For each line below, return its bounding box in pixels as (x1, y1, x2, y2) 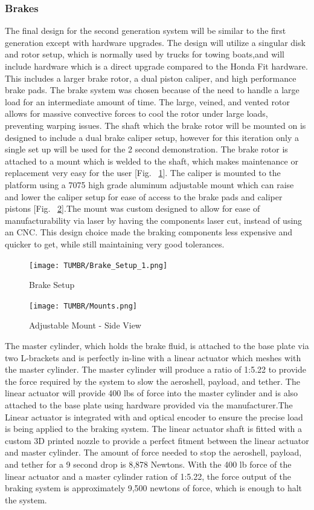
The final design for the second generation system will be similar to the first (5, 24, 286, 37)
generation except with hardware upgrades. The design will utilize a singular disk (5, 36, 306, 48)
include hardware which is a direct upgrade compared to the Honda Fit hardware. (5, 60, 308, 72)
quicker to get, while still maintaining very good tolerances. (5, 237, 225, 250)
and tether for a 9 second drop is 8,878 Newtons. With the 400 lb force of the (5, 457, 292, 470)
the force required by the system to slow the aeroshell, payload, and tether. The (5, 374, 300, 387)
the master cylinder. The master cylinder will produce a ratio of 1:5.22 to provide (5, 363, 306, 376)
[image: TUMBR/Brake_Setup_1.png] (29, 261, 168, 270)
